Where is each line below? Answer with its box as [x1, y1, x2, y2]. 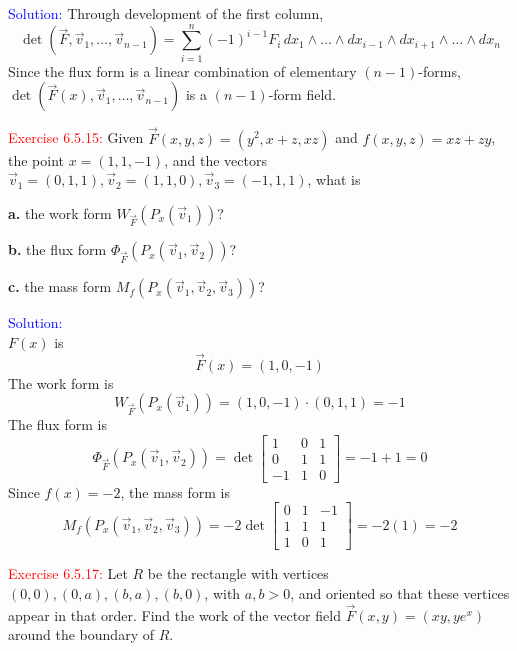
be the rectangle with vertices [147, 563, 329, 584]
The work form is [8, 372, 114, 393]
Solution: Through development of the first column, [8, 3, 324, 23]
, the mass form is [120, 481, 231, 502]
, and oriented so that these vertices [290, 582, 510, 603]
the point [8, 149, 65, 170]
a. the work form [8, 202, 112, 223]
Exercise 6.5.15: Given [8, 127, 144, 148]
